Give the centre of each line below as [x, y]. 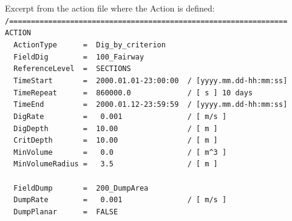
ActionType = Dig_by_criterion [90, 45]
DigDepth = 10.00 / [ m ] [116, 128]
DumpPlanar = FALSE [66, 212]
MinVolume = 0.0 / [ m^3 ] [120, 152]
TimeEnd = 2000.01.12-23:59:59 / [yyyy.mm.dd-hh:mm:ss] [151, 105]
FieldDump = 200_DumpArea [81, 188]
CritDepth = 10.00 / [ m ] [116, 141]
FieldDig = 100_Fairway [79, 57]
